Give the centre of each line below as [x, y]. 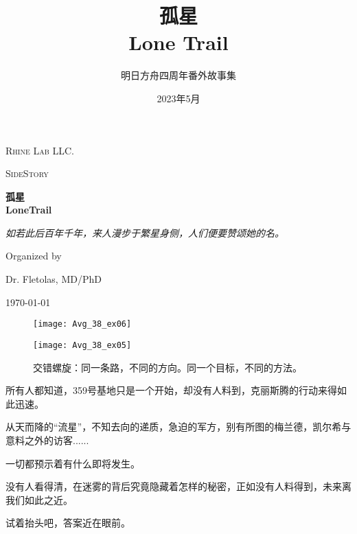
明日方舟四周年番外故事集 [178, 75]
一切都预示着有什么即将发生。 [73, 463]
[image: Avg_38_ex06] [82, 324]
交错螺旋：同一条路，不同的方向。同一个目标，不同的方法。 [168, 367]
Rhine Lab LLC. [40, 150]
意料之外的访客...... [47, 440]
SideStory [27, 173]
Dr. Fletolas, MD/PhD [54, 279]
